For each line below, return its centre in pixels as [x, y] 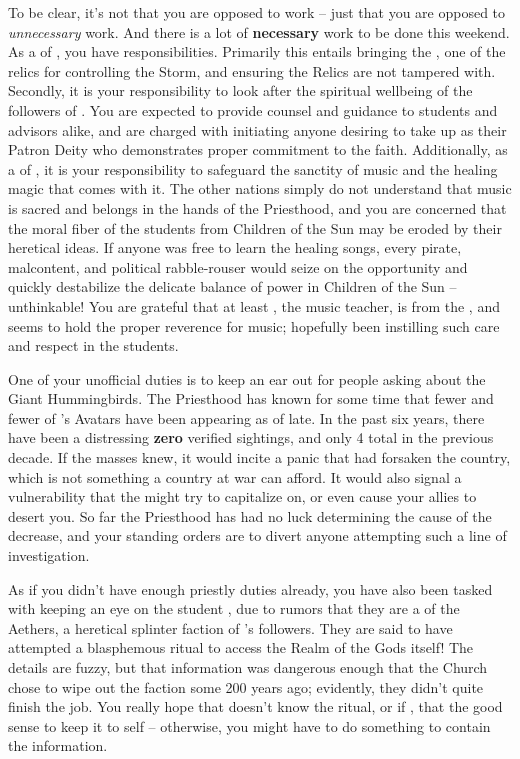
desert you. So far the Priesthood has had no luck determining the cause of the [250, 515]
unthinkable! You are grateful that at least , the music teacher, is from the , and [254, 305]
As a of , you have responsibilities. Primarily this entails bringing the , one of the [257, 51]
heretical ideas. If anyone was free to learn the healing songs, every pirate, [235, 247]
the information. [58, 745]
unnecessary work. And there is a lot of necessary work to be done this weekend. [259, 31]
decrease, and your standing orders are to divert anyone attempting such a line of [257, 535]
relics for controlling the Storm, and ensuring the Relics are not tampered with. [252, 70]
